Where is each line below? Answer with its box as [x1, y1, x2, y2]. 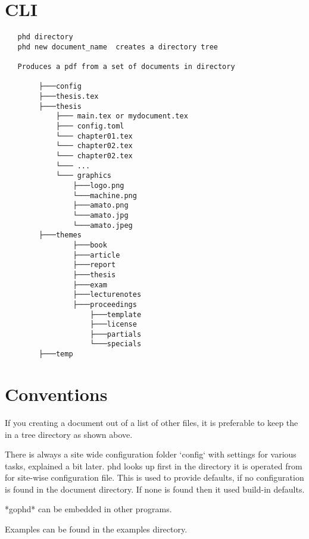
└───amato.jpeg [73, 221, 133, 230]
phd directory [17, 33, 73, 42]
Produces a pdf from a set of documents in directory [17, 62, 235, 71]
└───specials [90, 340, 142, 349]
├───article [73, 250, 120, 259]
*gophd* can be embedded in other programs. [5, 503, 172, 515]
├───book [73, 240, 107, 249]
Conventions [5, 381, 108, 406]
